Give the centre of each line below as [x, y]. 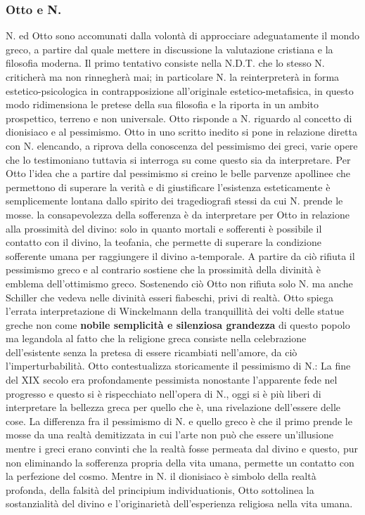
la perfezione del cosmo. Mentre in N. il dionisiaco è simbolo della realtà [161, 476]
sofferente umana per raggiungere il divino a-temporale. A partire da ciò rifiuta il [180, 255]
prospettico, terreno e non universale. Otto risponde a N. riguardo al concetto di [179, 118]
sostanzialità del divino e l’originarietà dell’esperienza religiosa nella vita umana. [179, 503]
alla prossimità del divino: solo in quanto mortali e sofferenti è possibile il [164, 228]
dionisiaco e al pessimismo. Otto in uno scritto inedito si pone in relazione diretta [181, 132]
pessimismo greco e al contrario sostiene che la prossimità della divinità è [163, 269]
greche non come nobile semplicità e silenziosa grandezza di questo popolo [178, 324]
